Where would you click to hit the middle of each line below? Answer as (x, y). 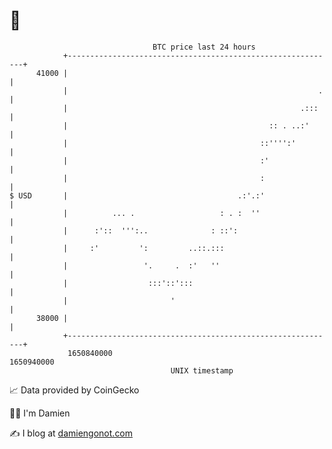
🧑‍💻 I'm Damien (40, 413)
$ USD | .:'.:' (137, 195)
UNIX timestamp (202, 370)
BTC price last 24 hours (204, 47)
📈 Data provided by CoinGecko (74, 390)
